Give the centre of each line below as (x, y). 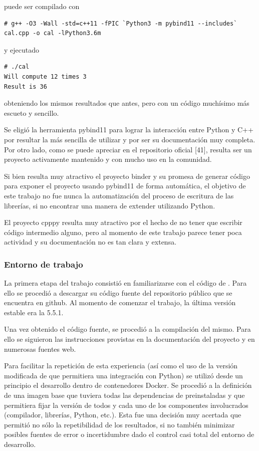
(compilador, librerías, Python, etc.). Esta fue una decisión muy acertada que (123, 415)
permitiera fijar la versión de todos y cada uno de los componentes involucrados (126, 405)
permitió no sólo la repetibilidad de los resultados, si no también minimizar (119, 424)
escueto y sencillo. (32, 112)
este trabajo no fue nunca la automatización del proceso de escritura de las (119, 195)
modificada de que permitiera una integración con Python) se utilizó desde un (123, 375)
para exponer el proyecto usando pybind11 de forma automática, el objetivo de (125, 186)
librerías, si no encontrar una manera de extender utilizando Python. (110, 205)
